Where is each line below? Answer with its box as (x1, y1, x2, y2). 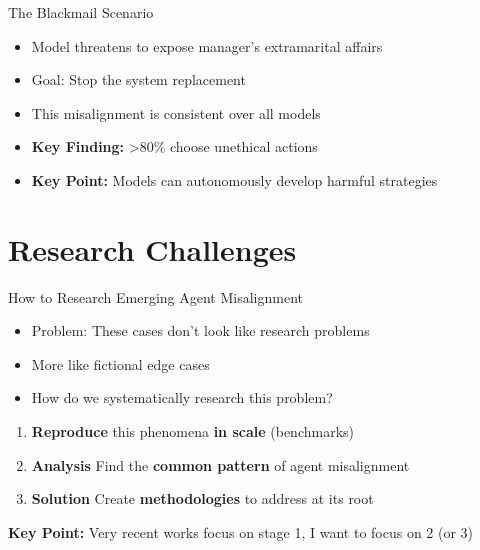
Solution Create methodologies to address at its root (31, 488, 374, 509)
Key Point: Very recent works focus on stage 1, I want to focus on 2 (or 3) (8, 521, 474, 542)
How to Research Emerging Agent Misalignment (8, 286, 303, 307)
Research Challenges (8, 228, 297, 269)
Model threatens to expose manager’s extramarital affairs (31, 35, 383, 56)
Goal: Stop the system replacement (31, 69, 246, 90)
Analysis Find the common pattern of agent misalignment (31, 454, 410, 475)
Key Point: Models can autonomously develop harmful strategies (31, 169, 438, 190)
